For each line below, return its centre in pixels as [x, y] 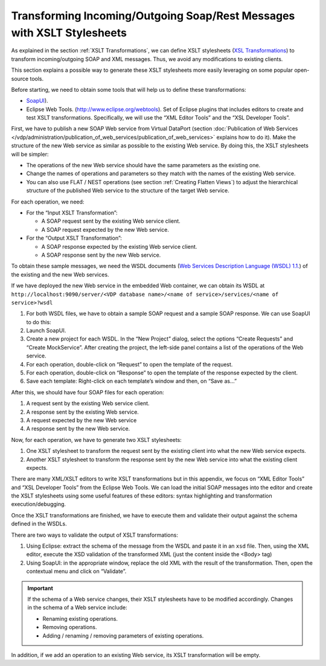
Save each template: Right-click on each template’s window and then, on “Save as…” [132, 381]
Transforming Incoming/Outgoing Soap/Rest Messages [153, 16]
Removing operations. [70, 627]
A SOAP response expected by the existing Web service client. [119, 246]
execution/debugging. [39, 504]
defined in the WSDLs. [39, 524]
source [20, 78]
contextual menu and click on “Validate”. [76, 571]
